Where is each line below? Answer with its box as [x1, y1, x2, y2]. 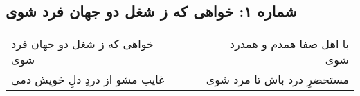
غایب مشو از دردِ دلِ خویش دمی [11, 71, 165, 88]
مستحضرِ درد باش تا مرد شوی [206, 71, 349, 88]
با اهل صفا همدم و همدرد [229, 36, 349, 52]
